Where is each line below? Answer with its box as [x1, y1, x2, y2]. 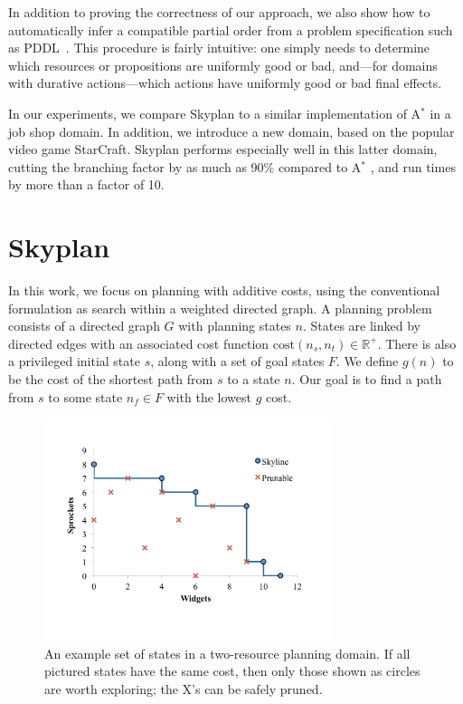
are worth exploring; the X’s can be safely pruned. [44, 679, 323, 698]
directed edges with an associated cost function [8, 333, 269, 352]
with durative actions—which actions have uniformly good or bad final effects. [8, 73, 442, 92]
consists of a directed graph [8, 316, 160, 335]
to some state [48, 387, 123, 406]
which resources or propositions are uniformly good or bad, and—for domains [8, 55, 438, 74]
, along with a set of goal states [150, 352, 325, 371]
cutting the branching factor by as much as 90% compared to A [8, 157, 362, 176]
